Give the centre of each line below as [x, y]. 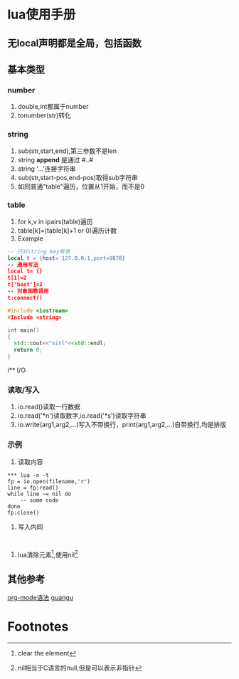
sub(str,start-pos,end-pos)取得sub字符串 [78, 177]
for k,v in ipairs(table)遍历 [55, 221]
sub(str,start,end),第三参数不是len [67, 151]
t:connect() [25, 298]
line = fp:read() [33, 488]
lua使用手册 [42, 15]
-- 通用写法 [23, 265]
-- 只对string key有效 [39, 251]
